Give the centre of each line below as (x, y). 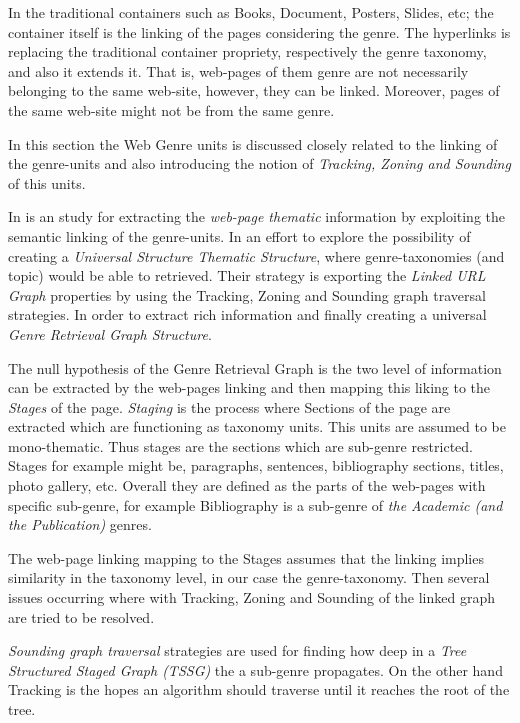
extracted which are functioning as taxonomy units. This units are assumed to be (257, 426)
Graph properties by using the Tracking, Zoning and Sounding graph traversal (247, 294)
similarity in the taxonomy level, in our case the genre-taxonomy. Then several (249, 577)
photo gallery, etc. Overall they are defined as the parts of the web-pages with (247, 485)
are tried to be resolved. (81, 616)
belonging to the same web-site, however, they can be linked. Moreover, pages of (254, 90)
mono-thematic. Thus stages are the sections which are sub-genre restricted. (240, 445)
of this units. (47, 182)
